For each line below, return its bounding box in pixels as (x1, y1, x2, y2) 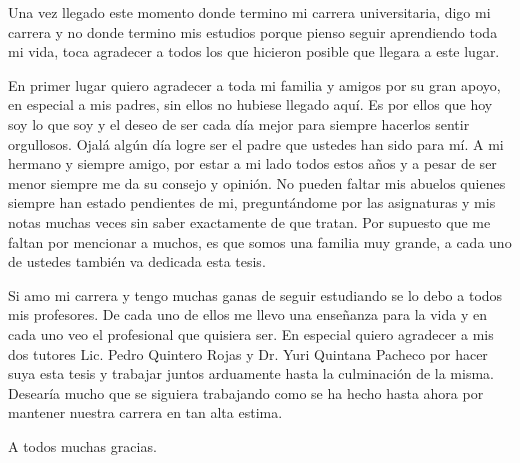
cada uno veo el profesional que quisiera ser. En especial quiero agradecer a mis (8, 323, 494, 344)
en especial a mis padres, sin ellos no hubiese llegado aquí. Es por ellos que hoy (8, 94, 493, 115)
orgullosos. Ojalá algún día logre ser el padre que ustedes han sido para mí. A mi (8, 133, 504, 154)
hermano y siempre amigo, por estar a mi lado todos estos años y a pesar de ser (8, 153, 497, 174)
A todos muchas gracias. (8, 435, 157, 456)
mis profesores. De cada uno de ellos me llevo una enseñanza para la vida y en (8, 304, 487, 325)
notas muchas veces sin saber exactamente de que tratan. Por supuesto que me (8, 211, 491, 232)
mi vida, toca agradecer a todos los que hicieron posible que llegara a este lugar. (8, 41, 500, 62)
